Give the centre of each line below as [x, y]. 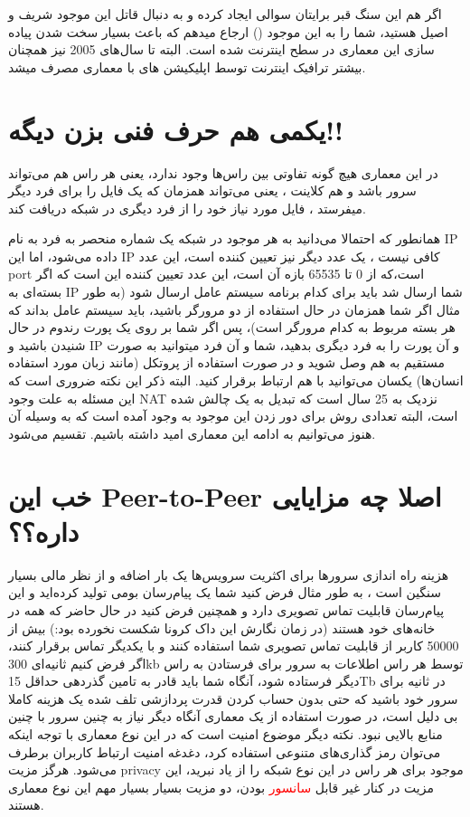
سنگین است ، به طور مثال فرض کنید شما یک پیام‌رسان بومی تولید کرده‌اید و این [225, 592]
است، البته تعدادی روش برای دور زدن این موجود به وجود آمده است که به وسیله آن [233, 416]
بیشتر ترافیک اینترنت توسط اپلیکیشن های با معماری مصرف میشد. [187, 66]
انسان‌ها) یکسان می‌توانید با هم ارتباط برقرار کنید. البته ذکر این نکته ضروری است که [236, 380]
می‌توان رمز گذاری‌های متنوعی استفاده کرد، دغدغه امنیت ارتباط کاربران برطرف [225, 751]
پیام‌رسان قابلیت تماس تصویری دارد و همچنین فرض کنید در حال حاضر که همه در [226, 609]
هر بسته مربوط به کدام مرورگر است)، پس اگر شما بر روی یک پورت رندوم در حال [232, 327]
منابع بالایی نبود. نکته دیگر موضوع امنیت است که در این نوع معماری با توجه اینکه [226, 734]
